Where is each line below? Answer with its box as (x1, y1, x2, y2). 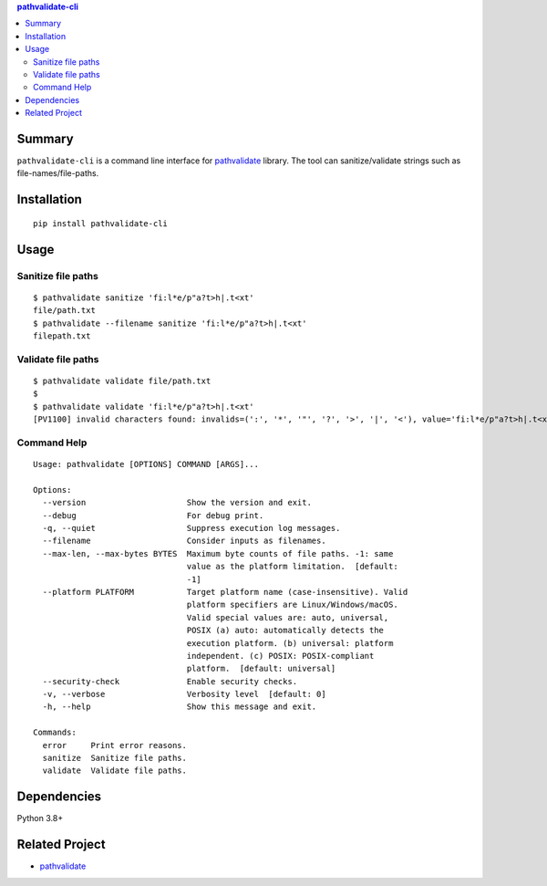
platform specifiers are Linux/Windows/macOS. (186, 599, 398, 610)
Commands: (33, 727, 77, 738)
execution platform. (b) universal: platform (186, 638, 394, 648)
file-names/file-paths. (16, 168, 99, 179)
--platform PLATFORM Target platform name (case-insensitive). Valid (42, 587, 408, 597)
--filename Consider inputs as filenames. (42, 536, 327, 547)
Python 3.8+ (16, 813, 64, 824)
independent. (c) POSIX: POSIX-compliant (186, 651, 375, 661)
